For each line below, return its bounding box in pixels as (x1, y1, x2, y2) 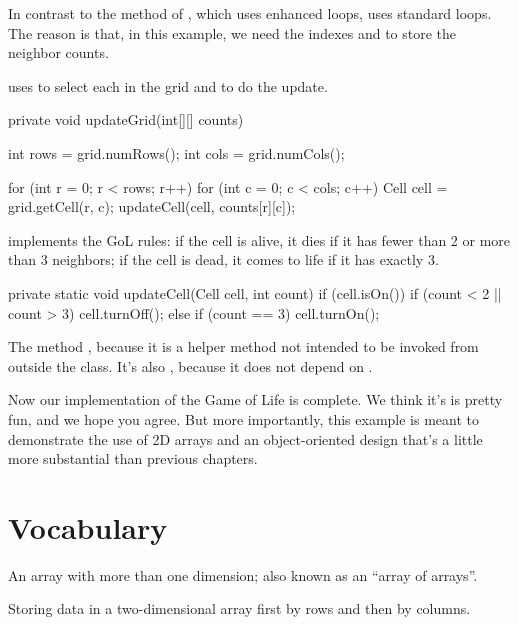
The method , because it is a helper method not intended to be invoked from (8, 336, 479, 357)
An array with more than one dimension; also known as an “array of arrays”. (8, 564, 478, 585)
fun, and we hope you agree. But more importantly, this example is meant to (8, 408, 480, 429)
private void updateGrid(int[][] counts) (8, 109, 244, 130)
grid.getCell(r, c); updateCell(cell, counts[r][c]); (8, 196, 296, 217)
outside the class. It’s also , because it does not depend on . (8, 355, 373, 376)
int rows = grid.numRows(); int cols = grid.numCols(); (8, 142, 345, 163)
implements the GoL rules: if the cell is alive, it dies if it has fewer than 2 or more (8, 229, 511, 250)
